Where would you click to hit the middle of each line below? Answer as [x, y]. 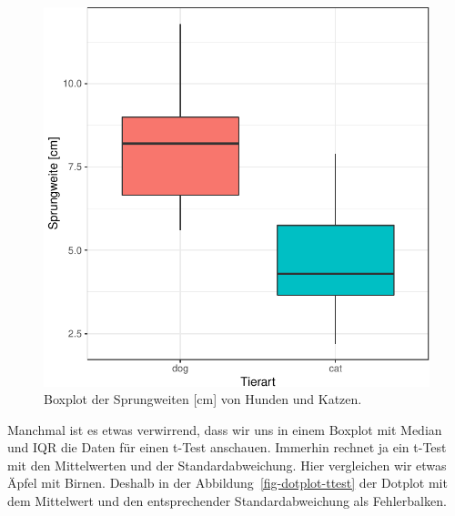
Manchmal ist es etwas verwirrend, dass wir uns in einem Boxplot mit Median [225, 429]
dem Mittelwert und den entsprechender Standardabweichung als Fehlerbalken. [227, 501]
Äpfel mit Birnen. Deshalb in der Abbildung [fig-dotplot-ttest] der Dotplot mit [227, 483]
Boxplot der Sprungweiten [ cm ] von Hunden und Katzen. [203, 399]
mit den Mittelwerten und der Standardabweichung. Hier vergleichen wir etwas [227, 465]
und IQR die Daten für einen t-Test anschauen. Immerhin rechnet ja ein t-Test [227, 447]
